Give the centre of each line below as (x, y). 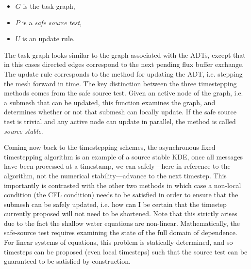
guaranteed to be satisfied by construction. (67, 261)
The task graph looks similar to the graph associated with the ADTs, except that (125, 55)
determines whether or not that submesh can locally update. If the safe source (120, 112)
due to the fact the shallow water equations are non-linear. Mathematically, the (122, 223)
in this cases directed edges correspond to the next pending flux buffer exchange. (124, 64)
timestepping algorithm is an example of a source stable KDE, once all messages (124, 156)
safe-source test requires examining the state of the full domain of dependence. (121, 232)
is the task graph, (49, 6)
